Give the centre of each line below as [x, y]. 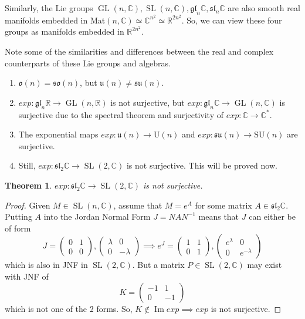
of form [18, 228]
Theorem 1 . [28, 185]
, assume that [138, 205]
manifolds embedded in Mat [55, 20]
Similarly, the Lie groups [49, 8]
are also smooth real [264, 8]
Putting [18, 216]
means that [219, 216]
